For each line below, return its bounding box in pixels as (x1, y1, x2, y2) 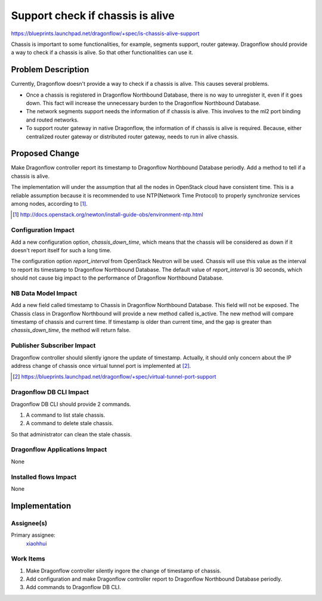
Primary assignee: (11, 531, 56, 539)
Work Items (11, 554, 45, 563)
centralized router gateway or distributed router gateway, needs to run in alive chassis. (26, 133, 239, 140)
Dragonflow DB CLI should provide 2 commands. (11, 400, 131, 408)
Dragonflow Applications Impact (11, 445, 107, 454)
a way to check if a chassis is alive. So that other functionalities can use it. (11, 49, 194, 56)
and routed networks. (26, 116, 79, 123)
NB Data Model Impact (11, 289, 78, 298)
